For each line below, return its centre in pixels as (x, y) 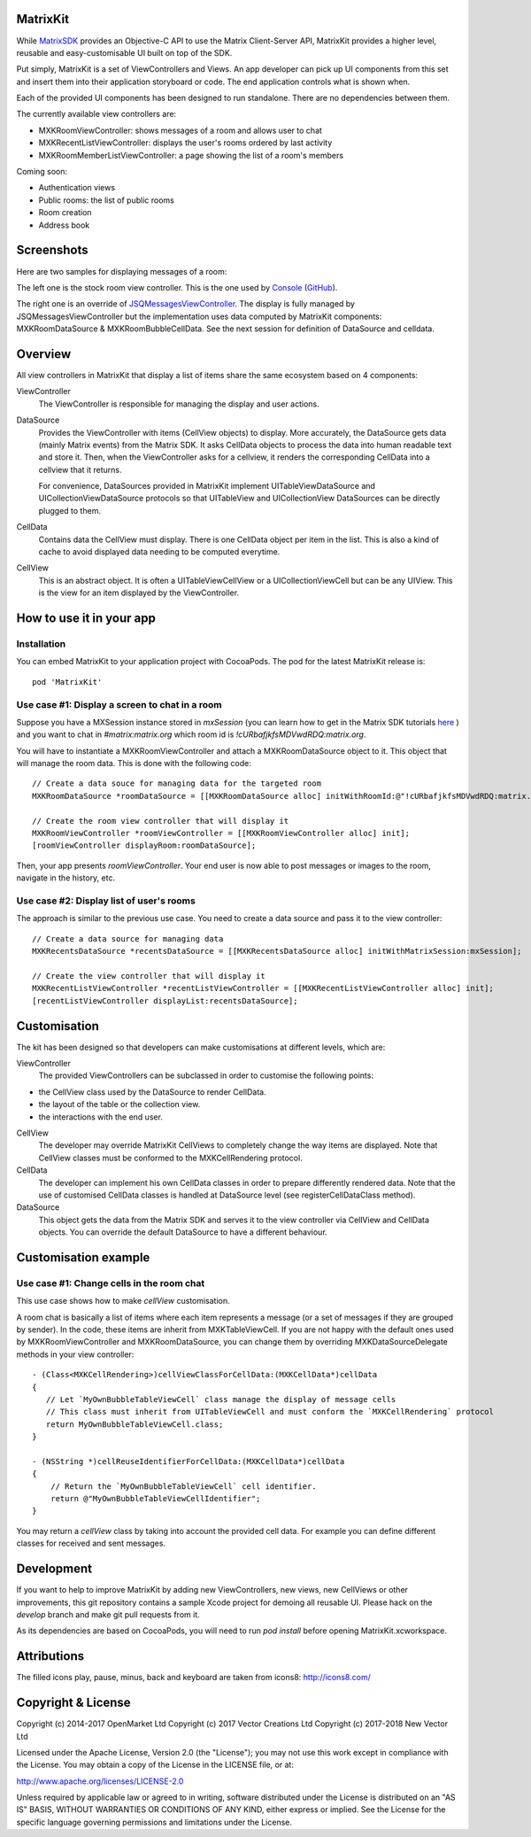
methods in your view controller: (75, 1354)
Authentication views (77, 188)
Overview (44, 354)
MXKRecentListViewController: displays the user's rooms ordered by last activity (185, 143)
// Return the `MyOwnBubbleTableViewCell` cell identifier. (184, 1486)
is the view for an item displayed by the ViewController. (139, 593)
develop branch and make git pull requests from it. (108, 1614)
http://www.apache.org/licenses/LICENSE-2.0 (100, 1781)
